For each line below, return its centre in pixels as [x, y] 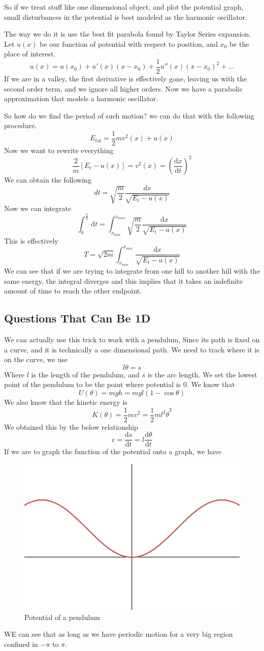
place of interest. [30, 54]
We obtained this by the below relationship [71, 426]
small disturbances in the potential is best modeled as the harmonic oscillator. [126, 17]
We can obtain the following [48, 180]
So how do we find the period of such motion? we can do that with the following [129, 115]
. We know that [211, 384]
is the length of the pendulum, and [85, 374]
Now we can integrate [38, 208]
